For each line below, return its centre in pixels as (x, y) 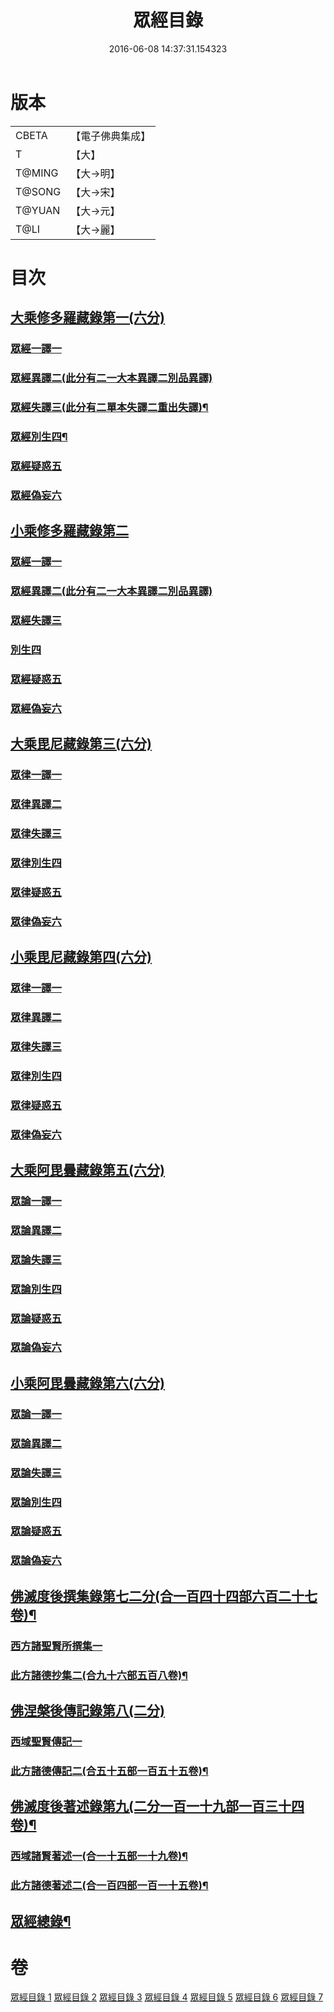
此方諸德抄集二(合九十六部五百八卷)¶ (99, 1675)
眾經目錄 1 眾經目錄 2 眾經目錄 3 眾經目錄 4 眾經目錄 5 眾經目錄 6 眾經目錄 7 (167, 1997)
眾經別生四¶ (39, 436)
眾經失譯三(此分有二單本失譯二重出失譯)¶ (109, 408)
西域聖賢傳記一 (46, 1741)
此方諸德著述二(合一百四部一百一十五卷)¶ (109, 1886)
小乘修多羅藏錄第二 (69, 531)
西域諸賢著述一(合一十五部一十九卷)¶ (99, 1856)
